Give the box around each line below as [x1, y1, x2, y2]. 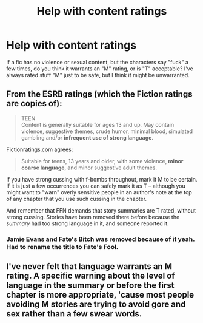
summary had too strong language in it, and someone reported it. [6, 220, 169, 227]
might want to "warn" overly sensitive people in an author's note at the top [6, 188, 192, 195]
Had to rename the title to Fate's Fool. [6, 242, 119, 251]
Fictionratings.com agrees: [6, 146, 73, 153]
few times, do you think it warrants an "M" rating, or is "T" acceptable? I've [6, 65, 193, 72]
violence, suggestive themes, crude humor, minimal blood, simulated [21, 127, 193, 135]
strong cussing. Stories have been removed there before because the [6, 213, 180, 220]
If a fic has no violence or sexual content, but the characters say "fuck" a [6, 58, 189, 66]
